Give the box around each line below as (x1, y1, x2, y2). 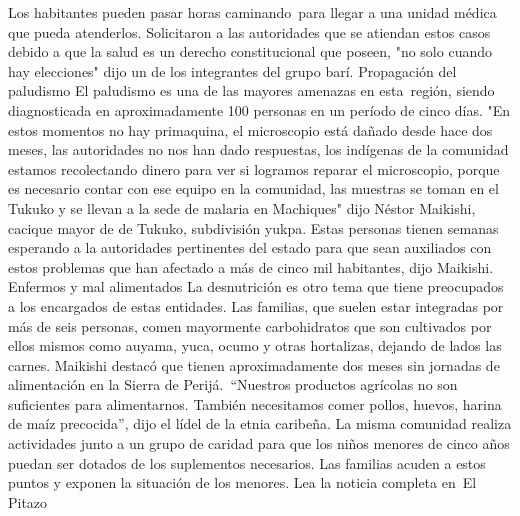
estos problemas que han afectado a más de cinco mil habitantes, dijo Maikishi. (8, 256, 494, 277)
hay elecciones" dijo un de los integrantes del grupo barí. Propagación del (8, 60, 457, 81)
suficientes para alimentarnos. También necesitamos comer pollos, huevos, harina (8, 393, 502, 414)
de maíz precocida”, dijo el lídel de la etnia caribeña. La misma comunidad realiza (8, 413, 512, 434)
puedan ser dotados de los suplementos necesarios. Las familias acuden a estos (8, 452, 486, 473)
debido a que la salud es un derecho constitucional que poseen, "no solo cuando (8, 41, 492, 62)
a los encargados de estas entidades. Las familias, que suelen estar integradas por (8, 295, 504, 316)
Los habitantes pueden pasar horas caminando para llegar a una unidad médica (8, 2, 497, 22)
